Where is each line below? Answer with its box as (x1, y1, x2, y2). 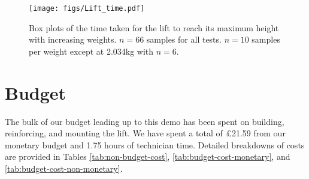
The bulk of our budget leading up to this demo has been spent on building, (5, 115, 284, 127)
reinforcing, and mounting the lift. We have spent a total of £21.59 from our (5, 127, 286, 139)
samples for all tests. (146, 33, 222, 46)
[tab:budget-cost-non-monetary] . (5, 162, 123, 174)
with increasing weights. (29, 33, 117, 46)
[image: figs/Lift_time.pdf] (29, 4, 145, 13)
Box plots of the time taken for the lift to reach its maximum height (29, 21, 279, 34)
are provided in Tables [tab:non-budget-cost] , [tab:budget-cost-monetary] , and (5, 150, 290, 163)
